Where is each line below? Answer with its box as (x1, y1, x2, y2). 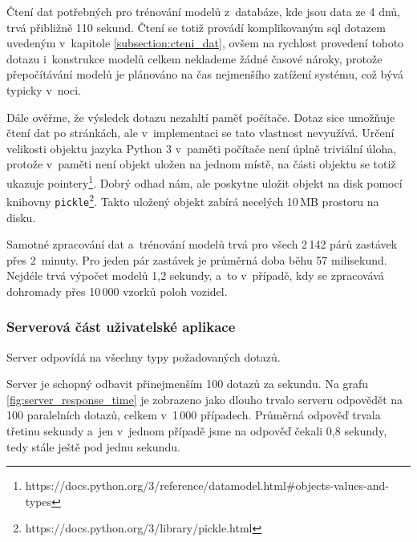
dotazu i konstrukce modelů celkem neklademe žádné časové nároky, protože (6, 50, 383, 67)
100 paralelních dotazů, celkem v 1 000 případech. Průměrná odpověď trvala (6, 406, 381, 423)
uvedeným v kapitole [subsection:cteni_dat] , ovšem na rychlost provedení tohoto (6, 34, 404, 51)
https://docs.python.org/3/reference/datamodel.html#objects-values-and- (25, 477, 389, 494)
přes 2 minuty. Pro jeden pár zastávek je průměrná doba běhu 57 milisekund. (6, 251, 387, 268)
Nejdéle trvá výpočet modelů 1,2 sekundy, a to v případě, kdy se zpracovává (6, 267, 384, 284)
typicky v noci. (6, 81, 81, 98)
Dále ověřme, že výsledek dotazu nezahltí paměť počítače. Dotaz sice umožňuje (6, 108, 395, 125)
